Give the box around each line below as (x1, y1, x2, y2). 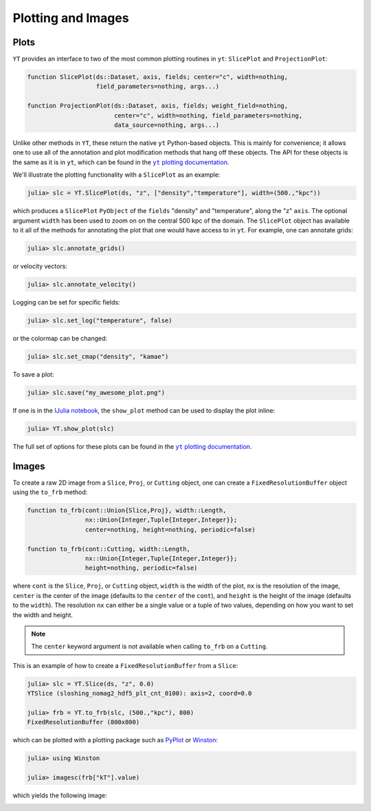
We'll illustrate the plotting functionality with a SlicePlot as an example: (12, 170, 221, 179)
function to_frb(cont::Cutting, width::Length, (27, 545, 190, 553)
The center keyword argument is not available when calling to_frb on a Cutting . (31, 643, 268, 651)
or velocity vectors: (12, 262, 68, 270)
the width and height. (12, 610, 74, 619)
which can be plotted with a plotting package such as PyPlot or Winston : (12, 736, 218, 744)
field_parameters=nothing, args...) (95, 82, 220, 91)
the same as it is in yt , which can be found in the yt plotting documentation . (12, 158, 229, 166)
